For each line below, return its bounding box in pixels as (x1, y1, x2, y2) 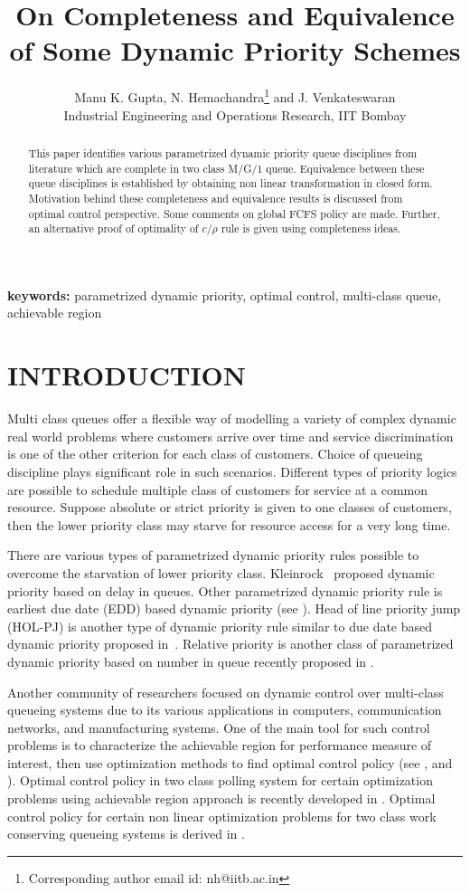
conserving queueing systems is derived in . (7, 824, 245, 843)
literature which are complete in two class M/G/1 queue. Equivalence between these (28, 160, 425, 176)
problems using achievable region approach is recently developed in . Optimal (7, 789, 436, 808)
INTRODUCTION (7, 356, 247, 394)
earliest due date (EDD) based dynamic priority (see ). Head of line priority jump (7, 599, 461, 618)
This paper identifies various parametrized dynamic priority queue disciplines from (28, 145, 418, 160)
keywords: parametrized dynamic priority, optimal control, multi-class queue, (7, 285, 442, 304)
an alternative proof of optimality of (28, 221, 199, 236)
